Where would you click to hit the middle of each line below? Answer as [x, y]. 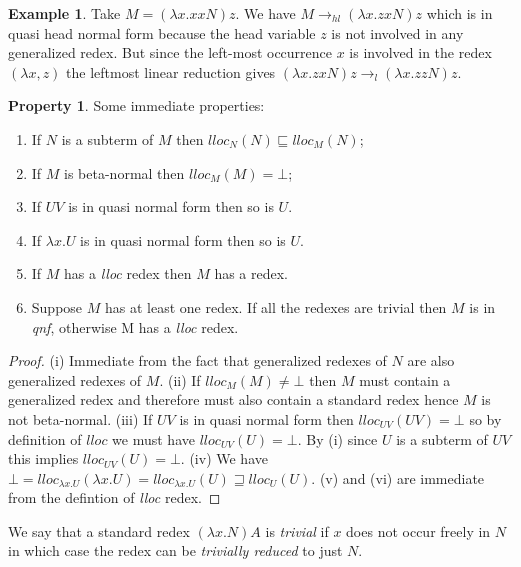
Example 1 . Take [64, 13]
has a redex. [251, 273]
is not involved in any [397, 32]
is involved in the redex [420, 52]
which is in [459, 13]
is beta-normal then [124, 172]
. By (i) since [337, 438]
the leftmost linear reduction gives [171, 71]
